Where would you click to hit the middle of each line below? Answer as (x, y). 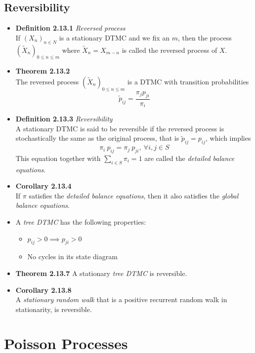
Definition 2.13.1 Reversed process (70, 28)
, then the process (205, 37)
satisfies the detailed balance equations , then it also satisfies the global (134, 195)
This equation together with (58, 158)
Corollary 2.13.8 (43, 290)
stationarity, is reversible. (54, 309)
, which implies (228, 138)
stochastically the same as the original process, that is (97, 138)
